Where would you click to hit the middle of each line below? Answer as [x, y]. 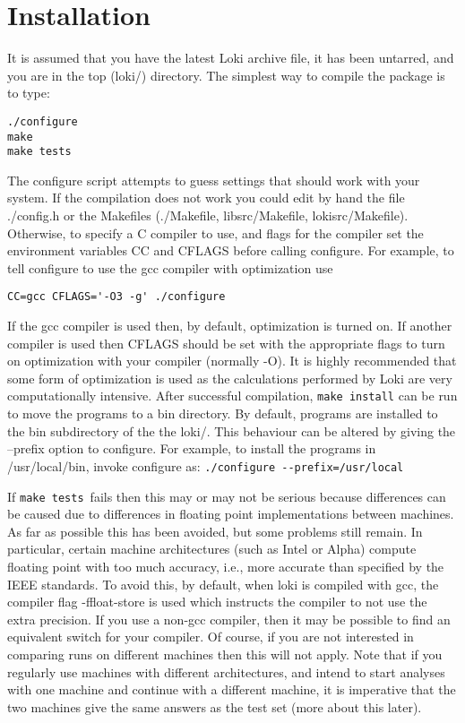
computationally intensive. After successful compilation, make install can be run [232, 396]
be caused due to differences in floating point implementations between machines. [231, 514]
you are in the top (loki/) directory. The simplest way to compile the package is [226, 75]
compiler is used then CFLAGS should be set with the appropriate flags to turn [226, 343]
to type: [29, 93]
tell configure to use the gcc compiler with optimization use [170, 267]
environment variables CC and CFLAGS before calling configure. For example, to [231, 250]
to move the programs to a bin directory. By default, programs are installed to [223, 413]
